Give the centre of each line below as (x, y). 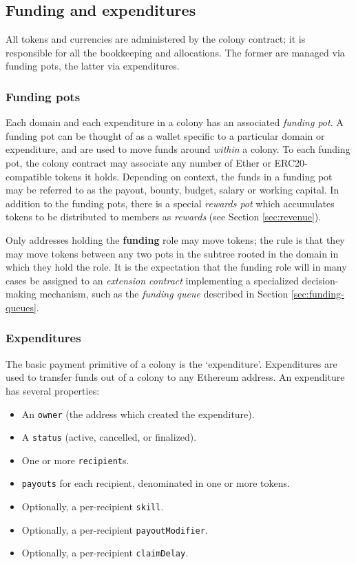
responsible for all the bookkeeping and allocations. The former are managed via (175, 52)
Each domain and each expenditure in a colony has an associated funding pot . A (175, 122)
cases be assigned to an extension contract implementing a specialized (152, 280)
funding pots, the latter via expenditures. (93, 66)
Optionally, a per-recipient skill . (93, 506)
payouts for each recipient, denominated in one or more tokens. (156, 483)
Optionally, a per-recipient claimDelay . (105, 553)
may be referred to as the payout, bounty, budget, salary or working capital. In (172, 190)
